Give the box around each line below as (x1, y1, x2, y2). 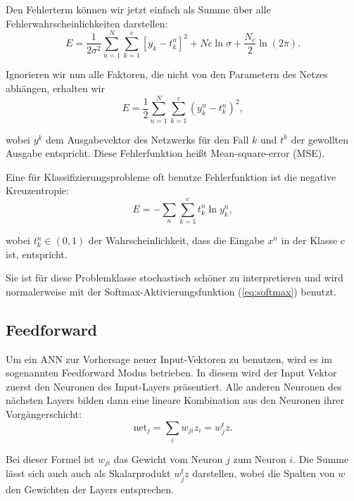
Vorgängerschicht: (6, 407, 82, 421)
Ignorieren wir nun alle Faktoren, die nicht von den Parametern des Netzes (6, 67, 328, 82)
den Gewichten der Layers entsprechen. (6, 481, 174, 496)
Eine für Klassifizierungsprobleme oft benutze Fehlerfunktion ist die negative (6, 169, 336, 184)
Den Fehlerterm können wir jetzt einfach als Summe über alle (6, 2, 271, 16)
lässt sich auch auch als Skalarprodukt (6, 466, 171, 481)
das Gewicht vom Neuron (113, 452, 223, 466)
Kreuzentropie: (6, 183, 69, 198)
